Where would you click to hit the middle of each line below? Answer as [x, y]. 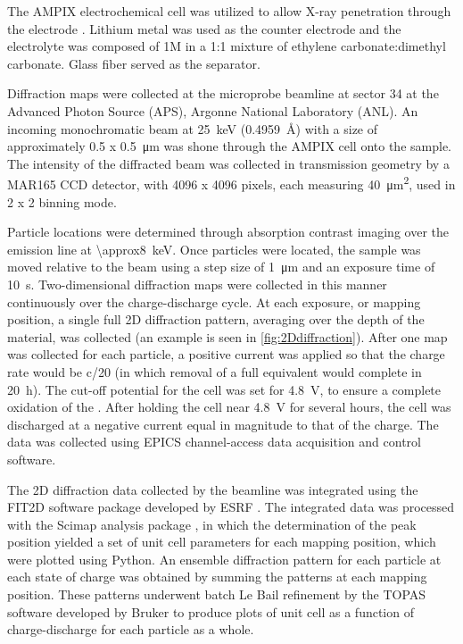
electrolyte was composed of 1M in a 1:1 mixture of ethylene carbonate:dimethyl [227, 46]
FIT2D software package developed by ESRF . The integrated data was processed [231, 507]
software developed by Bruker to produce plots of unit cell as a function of [211, 611]
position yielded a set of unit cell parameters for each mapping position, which [222, 542]
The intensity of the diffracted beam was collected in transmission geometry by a [228, 163]
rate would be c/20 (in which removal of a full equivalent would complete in [215, 371]
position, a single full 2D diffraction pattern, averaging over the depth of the [216, 319]
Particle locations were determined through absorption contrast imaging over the [228, 232]
